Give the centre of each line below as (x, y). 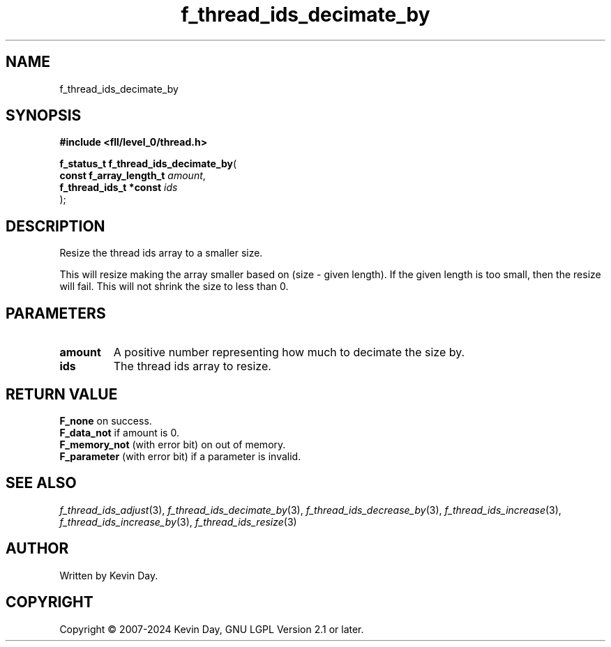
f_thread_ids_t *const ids (119, 188)
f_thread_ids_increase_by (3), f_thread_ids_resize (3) (178, 522)
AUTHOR (37, 549)
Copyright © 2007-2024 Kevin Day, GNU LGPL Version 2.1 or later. (212, 629)
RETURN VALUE (62, 394)
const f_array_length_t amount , (133, 176)
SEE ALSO (41, 483)
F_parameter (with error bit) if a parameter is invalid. (180, 456)
